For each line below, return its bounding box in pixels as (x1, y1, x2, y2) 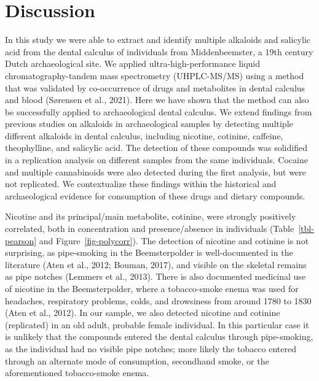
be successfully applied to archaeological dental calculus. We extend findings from (5, 105, 312, 118)
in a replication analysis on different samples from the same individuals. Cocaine (5, 153, 308, 166)
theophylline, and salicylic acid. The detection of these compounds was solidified (5, 141, 307, 154)
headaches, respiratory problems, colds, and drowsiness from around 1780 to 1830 (5, 294, 312, 307)
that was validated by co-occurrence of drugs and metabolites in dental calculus (5, 81, 305, 94)
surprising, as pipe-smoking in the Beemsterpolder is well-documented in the (5, 246, 293, 259)
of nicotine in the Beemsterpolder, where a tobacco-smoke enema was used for (5, 282, 299, 294)
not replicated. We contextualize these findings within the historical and (5, 177, 277, 190)
